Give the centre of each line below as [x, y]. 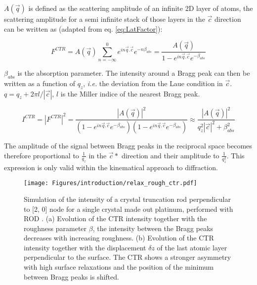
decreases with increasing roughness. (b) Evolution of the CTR [119, 238]
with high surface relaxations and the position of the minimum [119, 267]
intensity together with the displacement [85, 247]
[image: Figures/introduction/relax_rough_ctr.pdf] [110, 183]
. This [236, 155]
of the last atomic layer [192, 247]
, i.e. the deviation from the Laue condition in [153, 83]
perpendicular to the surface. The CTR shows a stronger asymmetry [128, 257]
